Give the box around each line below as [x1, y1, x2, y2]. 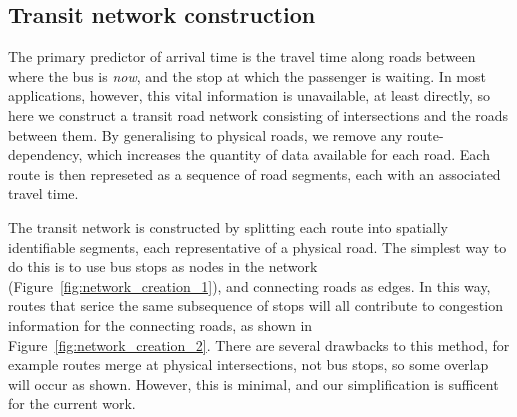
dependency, [8, 144, 83, 165]
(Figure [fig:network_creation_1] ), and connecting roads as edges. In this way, [8, 275, 491, 296]
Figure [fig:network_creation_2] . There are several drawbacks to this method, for [8, 334, 510, 355]
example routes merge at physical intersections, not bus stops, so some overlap [8, 354, 489, 375]
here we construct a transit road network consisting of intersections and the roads [8, 104, 509, 125]
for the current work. [8, 393, 136, 414]
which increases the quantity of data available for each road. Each [86, 144, 490, 165]
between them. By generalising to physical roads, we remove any [8, 124, 403, 145]
